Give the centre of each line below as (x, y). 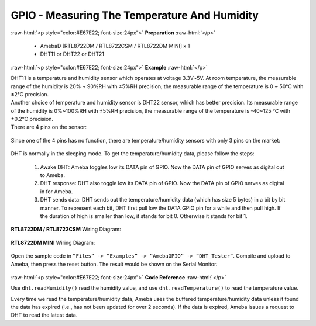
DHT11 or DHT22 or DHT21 (72, 54)
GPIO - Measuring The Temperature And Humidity (135, 15)
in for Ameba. (56, 191)
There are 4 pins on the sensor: (49, 127)
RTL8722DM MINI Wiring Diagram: (53, 242)
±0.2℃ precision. (32, 119)
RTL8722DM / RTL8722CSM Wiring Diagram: (66, 229)
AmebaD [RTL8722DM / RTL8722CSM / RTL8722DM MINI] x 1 (115, 46)
